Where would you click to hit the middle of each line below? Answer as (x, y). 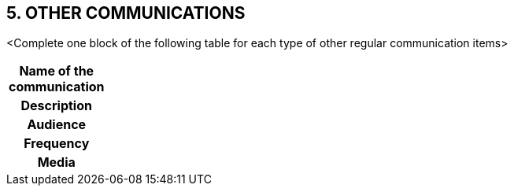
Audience (57, 125)
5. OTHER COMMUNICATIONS (126, 13)
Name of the (57, 71)
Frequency (57, 144)
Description (56, 106)
